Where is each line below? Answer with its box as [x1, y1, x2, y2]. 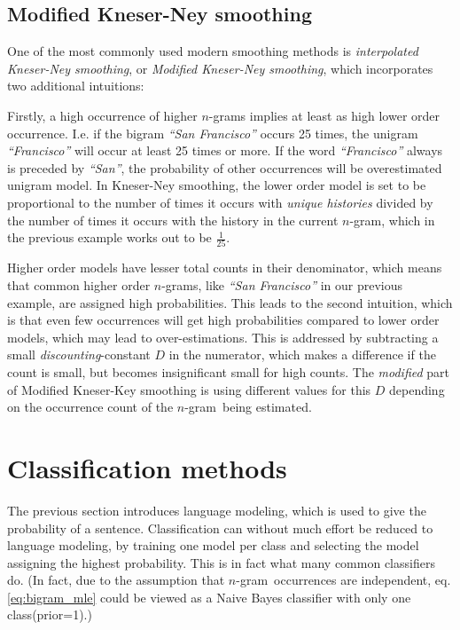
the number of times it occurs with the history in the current [7, 210, 339, 229]
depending [389, 380, 445, 398]
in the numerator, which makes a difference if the [168, 345, 436, 364]
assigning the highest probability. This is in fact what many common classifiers [7, 553, 435, 571]
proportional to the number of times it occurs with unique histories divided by [7, 193, 433, 211]
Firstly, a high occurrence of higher [7, 106, 198, 124]
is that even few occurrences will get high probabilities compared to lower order [7, 311, 440, 329]
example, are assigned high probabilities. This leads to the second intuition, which [7, 293, 453, 311]
